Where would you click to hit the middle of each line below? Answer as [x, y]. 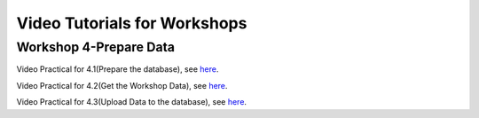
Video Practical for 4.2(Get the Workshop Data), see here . [122, 85]
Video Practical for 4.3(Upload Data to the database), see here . [132, 102]
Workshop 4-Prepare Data [95, 47]
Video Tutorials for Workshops [132, 23]
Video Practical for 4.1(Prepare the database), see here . [118, 69]
